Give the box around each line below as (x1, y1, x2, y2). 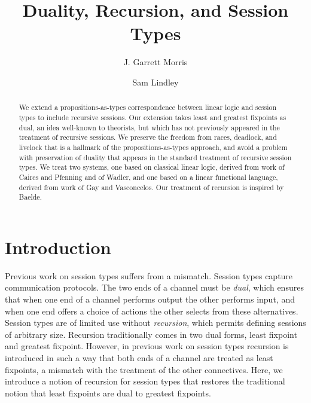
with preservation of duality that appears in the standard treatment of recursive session (19, 152, 292, 162)
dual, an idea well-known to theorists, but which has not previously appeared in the (19, 122, 280, 132)
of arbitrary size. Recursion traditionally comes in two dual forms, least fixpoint (5, 328, 297, 340)
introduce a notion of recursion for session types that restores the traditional (5, 375, 285, 387)
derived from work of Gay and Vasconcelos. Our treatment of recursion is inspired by (19, 182, 284, 192)
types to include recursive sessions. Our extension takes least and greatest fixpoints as (19, 112, 286, 122)
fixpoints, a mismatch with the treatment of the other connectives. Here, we (5, 363, 283, 375)
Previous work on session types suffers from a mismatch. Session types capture (5, 269, 293, 282)
